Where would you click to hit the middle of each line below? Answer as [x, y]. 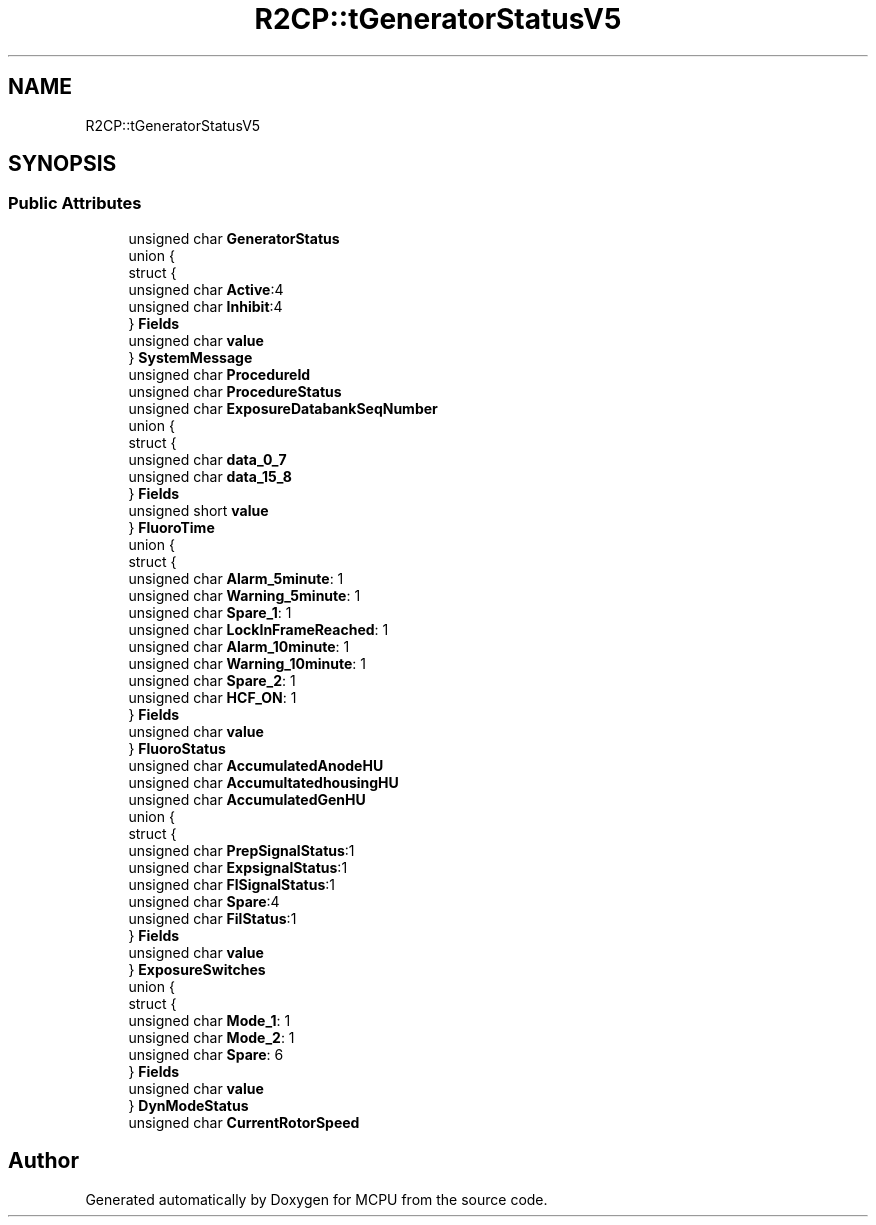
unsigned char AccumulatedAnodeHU [256, 765]
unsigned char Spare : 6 [206, 1054]
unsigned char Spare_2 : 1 [212, 680]
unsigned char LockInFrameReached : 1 [258, 629]
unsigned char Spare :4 [204, 901]
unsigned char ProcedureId [219, 374]
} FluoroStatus [177, 748]
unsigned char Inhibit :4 [205, 306]
